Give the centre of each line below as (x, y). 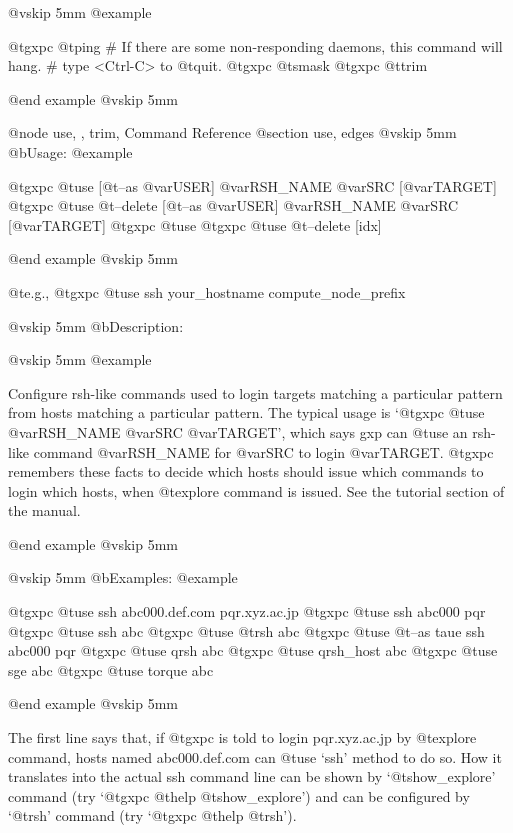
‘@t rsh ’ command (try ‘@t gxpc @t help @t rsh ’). (152, 815)
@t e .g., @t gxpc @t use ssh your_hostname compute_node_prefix (207, 291)
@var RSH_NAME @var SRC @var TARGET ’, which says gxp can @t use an (238, 431)
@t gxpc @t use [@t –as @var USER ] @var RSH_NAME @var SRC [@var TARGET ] (252, 185)
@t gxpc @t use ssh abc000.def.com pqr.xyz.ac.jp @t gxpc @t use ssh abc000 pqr (247, 611)
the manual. (44, 510)
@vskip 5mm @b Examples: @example (123, 577)
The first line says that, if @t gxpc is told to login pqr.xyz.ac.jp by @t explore (242, 737)
